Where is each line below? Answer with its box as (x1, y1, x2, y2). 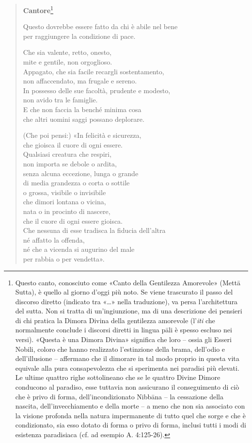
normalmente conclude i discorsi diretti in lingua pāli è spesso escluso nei (15, 325, 232, 335)
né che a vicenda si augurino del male (23, 244, 135, 254)
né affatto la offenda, (23, 234, 85, 245)
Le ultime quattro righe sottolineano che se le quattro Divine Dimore (15, 372, 220, 382)
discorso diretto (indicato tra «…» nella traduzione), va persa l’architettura (15, 296, 238, 306)
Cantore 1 (23, 4, 53, 15)
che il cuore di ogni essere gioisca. (23, 215, 123, 226)
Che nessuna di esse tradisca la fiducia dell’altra (23, 225, 166, 235)
